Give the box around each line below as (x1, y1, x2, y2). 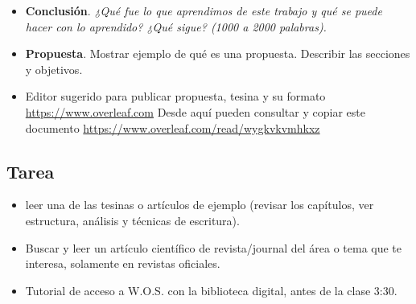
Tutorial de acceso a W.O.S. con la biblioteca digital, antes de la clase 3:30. (25, 281, 397, 298)
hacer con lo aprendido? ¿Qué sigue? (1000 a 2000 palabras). (25, 18, 327, 35)
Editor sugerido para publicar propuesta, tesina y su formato (25, 88, 326, 105)
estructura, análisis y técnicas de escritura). (25, 212, 240, 228)
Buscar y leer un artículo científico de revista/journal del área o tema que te (25, 239, 402, 256)
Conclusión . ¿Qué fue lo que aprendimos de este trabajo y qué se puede (25, 2, 382, 18)
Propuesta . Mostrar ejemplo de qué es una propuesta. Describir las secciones (25, 45, 410, 62)
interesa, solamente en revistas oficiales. (25, 255, 220, 272)
